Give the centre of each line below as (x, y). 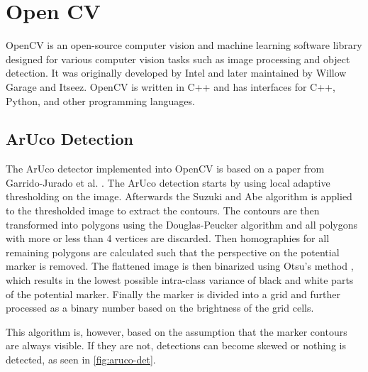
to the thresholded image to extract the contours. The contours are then (163, 210)
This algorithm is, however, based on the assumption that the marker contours (177, 331)
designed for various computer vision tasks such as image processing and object (178, 59)
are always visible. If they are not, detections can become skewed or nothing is (176, 345)
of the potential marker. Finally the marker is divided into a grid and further (173, 294)
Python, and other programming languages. (100, 100)
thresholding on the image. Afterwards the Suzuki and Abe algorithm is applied (179, 196)
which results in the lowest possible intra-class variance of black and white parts (180, 280)
